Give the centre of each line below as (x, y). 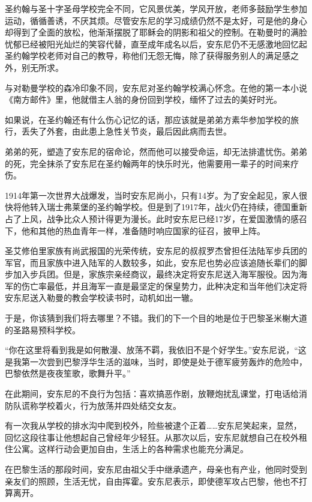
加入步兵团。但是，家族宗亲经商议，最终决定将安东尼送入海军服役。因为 (156, 274)
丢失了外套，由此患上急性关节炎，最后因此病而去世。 (126, 131)
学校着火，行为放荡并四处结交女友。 (109, 405)
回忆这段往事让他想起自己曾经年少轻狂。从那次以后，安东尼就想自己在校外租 (156, 437)
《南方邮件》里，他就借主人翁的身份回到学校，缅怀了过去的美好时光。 (143, 99)
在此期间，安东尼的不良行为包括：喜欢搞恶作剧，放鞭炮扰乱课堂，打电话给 (152, 394)
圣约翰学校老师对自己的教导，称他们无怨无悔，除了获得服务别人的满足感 (148, 56)
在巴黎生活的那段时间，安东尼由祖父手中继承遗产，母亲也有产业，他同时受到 (156, 469)
